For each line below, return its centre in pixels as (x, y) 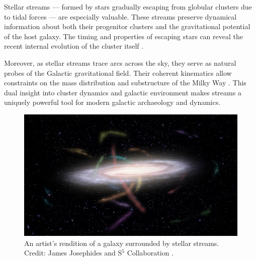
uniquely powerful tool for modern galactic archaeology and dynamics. (112, 102)
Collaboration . (150, 253)
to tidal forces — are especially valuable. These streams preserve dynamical (120, 16)
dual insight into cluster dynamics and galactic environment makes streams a (123, 92)
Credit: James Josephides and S (73, 253)
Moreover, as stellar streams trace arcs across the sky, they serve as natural (120, 62)
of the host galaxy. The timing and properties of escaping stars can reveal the (123, 36)
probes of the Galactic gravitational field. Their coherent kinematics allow (118, 73)
